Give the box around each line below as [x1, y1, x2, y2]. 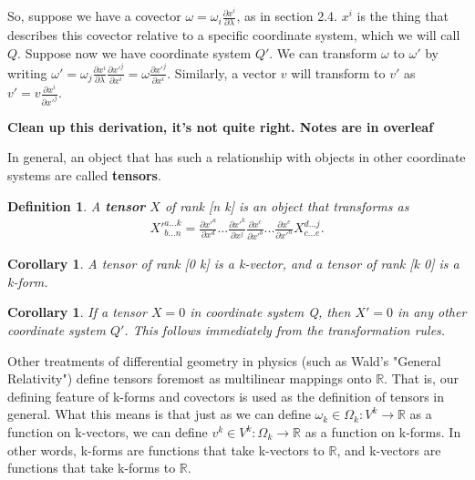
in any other [398, 302, 467, 322]
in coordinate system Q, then [190, 302, 351, 322]
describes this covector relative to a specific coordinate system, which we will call [7, 26, 460, 45]
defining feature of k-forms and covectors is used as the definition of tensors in [7, 386, 445, 405]
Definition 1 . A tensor [7, 196, 146, 215]
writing [7, 63, 47, 82]
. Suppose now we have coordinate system [17, 43, 252, 62]
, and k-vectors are [336, 440, 441, 459]
